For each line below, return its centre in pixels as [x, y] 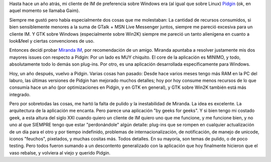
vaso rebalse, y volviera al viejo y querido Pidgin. [60, 152]
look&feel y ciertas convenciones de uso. [52, 41]
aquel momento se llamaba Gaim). [45, 11]
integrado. [20, 94]
